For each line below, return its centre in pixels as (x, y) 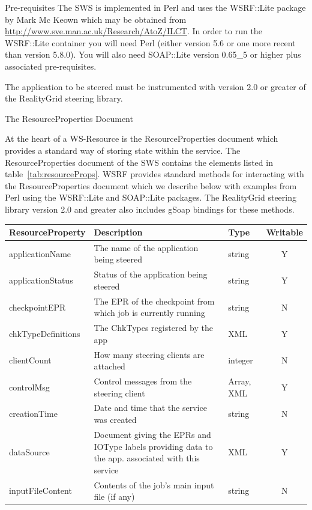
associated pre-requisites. (51, 66)
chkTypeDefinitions (45, 333)
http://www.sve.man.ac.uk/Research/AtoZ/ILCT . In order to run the (133, 31)
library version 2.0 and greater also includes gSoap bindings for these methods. (150, 209)
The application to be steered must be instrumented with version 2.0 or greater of (155, 86)
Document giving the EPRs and (152, 434)
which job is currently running (149, 313)
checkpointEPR (37, 307)
